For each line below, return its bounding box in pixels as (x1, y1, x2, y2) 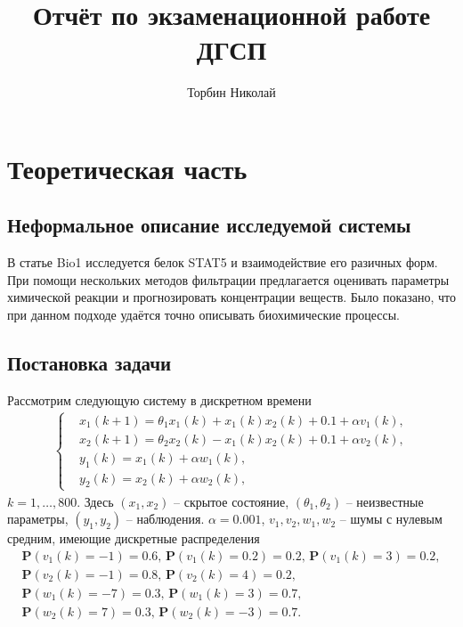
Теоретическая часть (7, 150, 248, 186)
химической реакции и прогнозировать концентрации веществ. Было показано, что (7, 288, 456, 306)
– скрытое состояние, (174, 492, 289, 510)
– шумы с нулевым (339, 509, 443, 528)
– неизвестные (345, 492, 424, 510)
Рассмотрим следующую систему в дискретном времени (7, 390, 312, 409)
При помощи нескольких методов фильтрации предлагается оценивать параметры (7, 270, 450, 289)
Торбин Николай (187, 83, 276, 102)
